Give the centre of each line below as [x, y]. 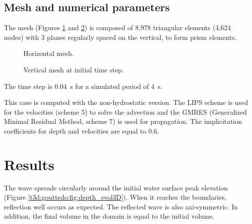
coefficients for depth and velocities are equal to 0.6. [81, 130]
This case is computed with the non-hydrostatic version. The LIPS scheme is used [126, 102]
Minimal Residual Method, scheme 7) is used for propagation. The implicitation [123, 121]
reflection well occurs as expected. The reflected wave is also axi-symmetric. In [121, 206]
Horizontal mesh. [49, 53]
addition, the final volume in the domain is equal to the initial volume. [109, 216]
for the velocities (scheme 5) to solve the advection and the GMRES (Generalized [126, 112]
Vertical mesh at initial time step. [74, 69]
